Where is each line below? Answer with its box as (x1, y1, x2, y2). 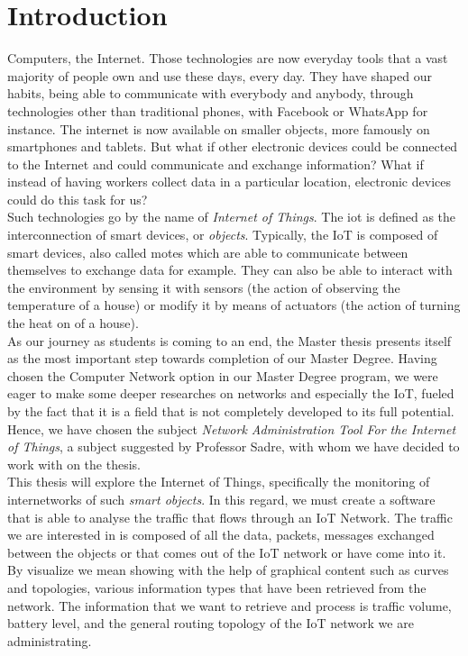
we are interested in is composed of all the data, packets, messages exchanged (7, 525, 435, 544)
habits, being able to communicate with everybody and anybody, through (7, 84, 414, 103)
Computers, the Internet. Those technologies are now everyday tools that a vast (7, 49, 448, 68)
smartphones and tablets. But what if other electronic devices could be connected (7, 137, 458, 156)
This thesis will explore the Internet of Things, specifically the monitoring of (7, 472, 430, 491)
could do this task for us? (7, 189, 148, 208)
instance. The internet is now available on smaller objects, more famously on (7, 119, 430, 138)
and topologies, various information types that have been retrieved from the (7, 578, 427, 597)
